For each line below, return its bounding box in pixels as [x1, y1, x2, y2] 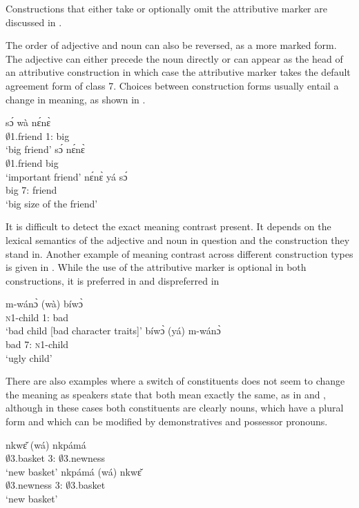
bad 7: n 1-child [6, 337, 69, 352]
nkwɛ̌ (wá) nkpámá [6, 437, 86, 451]
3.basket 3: [10, 451, 56, 465]
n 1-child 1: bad [6, 309, 69, 324]
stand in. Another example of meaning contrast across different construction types [6, 246, 353, 261]
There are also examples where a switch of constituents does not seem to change [6, 374, 345, 388]
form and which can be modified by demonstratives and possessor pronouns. [6, 414, 328, 429]
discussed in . [6, 14, 62, 29]
